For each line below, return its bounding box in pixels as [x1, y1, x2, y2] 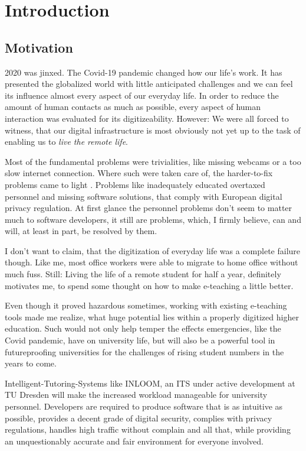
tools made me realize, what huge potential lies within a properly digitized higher [5, 310, 299, 323]
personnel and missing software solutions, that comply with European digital [5, 190, 282, 202]
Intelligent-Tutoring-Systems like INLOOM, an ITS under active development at [5, 377, 295, 389]
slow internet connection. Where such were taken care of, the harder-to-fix [5, 167, 273, 179]
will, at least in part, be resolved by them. [5, 225, 157, 237]
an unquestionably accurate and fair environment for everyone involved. [5, 434, 264, 447]
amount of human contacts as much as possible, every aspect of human [5, 100, 261, 113]
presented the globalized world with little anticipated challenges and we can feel [5, 77, 293, 90]
